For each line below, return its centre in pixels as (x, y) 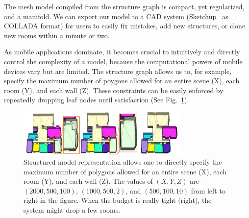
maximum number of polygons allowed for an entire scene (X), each (125, 171)
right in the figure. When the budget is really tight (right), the (118, 200)
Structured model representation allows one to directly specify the (123, 162)
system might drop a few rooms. (72, 209)
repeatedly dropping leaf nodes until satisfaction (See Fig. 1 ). (97, 100)
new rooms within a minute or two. (57, 35)
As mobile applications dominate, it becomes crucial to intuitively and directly (122, 52)
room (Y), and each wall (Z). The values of (88, 181)
